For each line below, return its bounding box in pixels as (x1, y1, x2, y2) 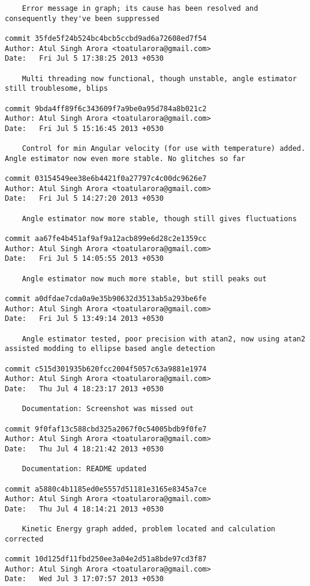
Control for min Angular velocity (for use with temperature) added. (22, 144, 306, 153)
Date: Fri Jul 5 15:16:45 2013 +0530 (5, 124, 164, 133)
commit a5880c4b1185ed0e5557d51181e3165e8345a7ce (5, 484, 207, 493)
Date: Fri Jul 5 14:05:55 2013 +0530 (5, 254, 164, 263)
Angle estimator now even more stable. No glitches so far (5, 154, 245, 163)
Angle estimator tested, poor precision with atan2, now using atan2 (22, 334, 306, 343)
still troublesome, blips (5, 84, 108, 93)
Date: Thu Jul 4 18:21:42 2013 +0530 (5, 444, 164, 453)
